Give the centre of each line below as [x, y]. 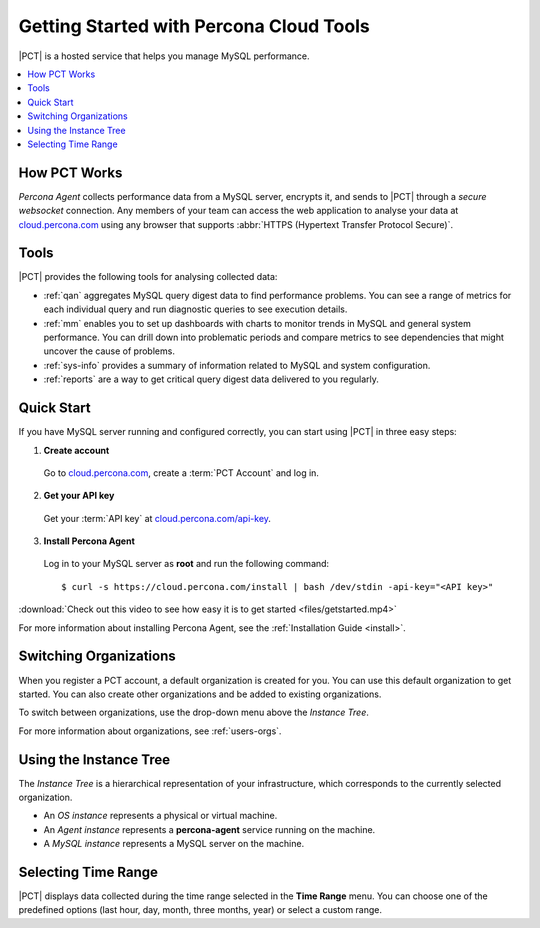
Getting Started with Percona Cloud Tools [194, 26]
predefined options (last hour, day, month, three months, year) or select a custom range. [200, 910]
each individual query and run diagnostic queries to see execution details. [195, 309]
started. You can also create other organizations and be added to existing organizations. [200, 694]
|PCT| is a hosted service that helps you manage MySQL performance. [164, 56]
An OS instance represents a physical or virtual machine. [160, 816]
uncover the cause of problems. [109, 351]
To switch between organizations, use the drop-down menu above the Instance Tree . [194, 712]
